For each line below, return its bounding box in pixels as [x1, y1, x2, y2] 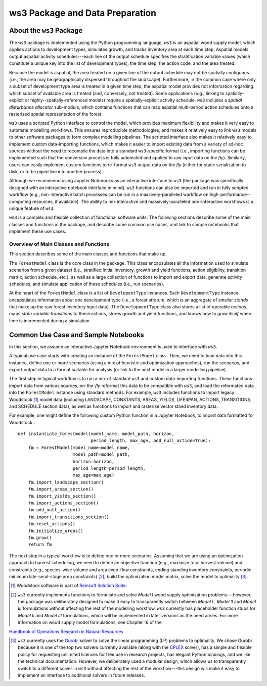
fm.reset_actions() [28, 521, 76, 527]
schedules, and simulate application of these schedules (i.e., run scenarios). [9, 281, 165, 287]
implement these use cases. [9, 228, 67, 235]
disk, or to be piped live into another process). [9, 169, 103, 175]
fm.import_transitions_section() [28, 514, 110, 520]
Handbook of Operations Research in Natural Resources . [9, 629, 125, 635]
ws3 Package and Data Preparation [9, 7, 157, 18]
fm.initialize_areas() [28, 528, 84, 534]
